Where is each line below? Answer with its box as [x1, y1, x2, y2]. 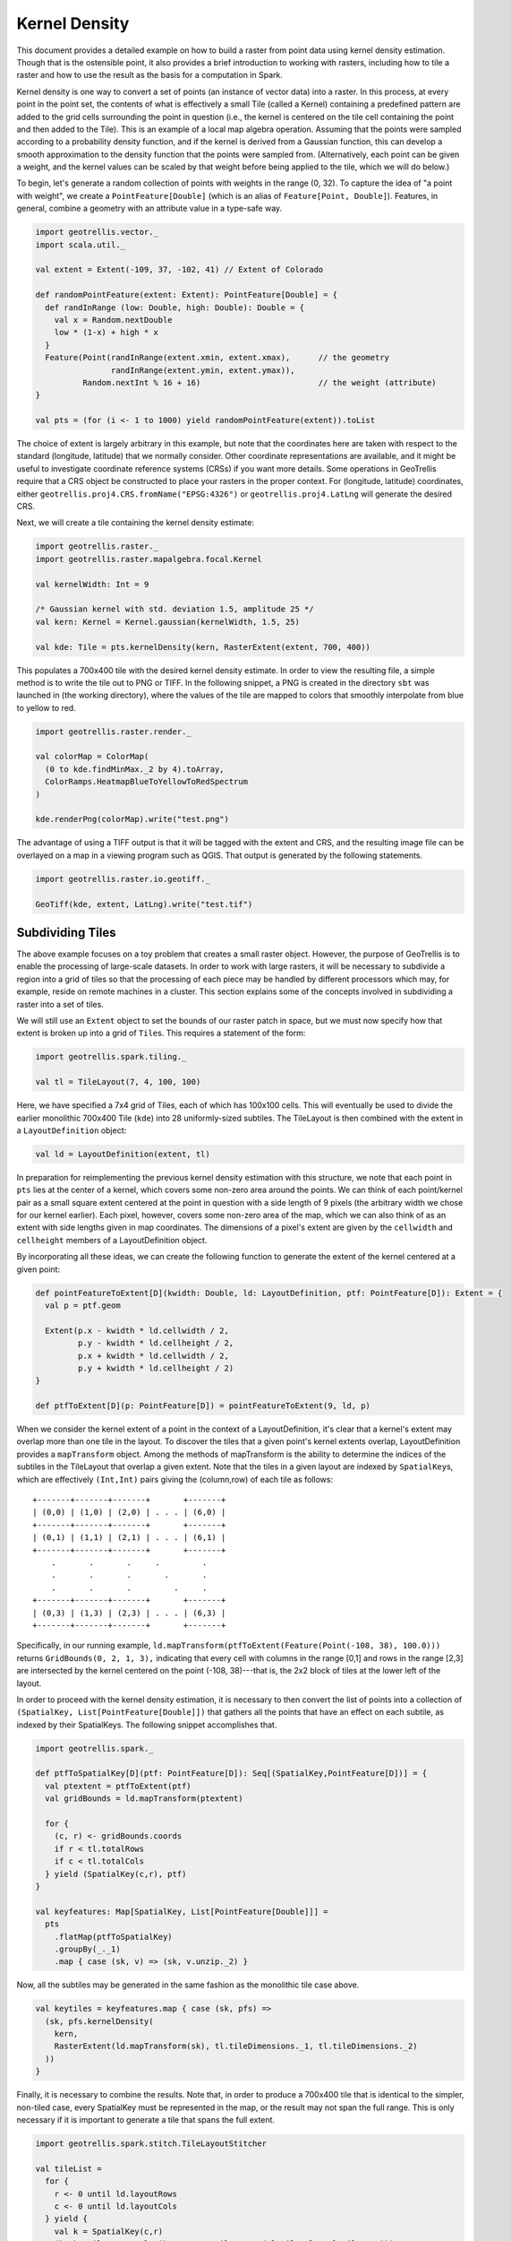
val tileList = [35, 2163, 102, 2174]
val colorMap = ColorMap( [35, 751, 149, 762]
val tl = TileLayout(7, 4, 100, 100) [35, 1077, 201, 1087]
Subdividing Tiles [16, 924, 116, 940]
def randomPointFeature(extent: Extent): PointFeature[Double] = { [35, 290, 338, 300]
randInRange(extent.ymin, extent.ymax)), [110, 365, 295, 376]
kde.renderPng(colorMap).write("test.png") [35, 814, 230, 825]
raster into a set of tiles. [16, 999, 105, 1009]
